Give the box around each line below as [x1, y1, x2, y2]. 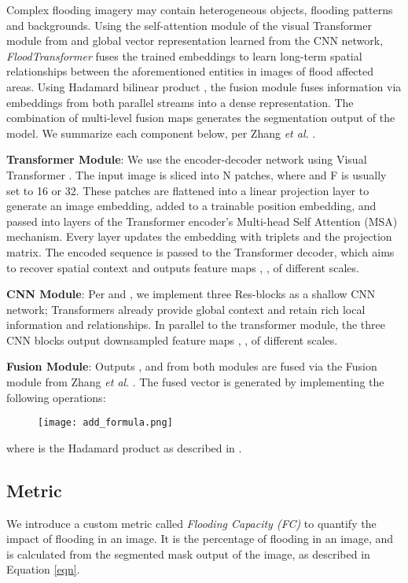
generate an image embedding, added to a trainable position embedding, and [6, 197, 377, 214]
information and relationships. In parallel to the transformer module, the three [6, 316, 386, 333]
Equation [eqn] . [6, 561, 80, 577]
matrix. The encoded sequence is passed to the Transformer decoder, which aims [6, 243, 395, 260]
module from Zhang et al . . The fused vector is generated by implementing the [6, 374, 384, 390]
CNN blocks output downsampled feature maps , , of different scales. [6, 331, 338, 348]
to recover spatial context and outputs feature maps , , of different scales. [6, 259, 359, 275]
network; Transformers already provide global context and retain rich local [6, 301, 366, 317]
